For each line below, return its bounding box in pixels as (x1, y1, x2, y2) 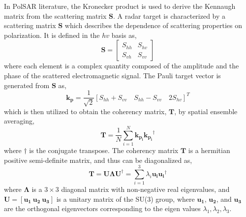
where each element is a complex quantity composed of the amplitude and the (4, 61, 239, 71)
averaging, (4, 116, 34, 126)
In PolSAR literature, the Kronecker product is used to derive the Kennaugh (4, 1, 236, 11)
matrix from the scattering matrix (4, 10, 107, 21)
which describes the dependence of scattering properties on (64, 20, 243, 31)
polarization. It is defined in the (4, 30, 100, 40)
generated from (4, 80, 50, 90)
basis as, (111, 30, 137, 40)
